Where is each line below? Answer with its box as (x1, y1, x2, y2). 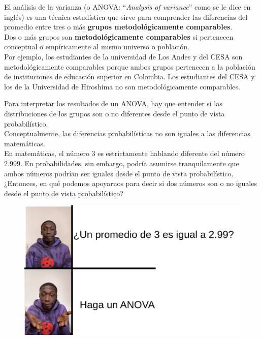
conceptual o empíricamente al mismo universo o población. (4, 41, 189, 52)
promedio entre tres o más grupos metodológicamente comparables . (4, 21, 233, 32)
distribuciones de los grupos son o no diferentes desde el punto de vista (4, 108, 225, 118)
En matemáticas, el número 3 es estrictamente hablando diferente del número (4, 148, 245, 159)
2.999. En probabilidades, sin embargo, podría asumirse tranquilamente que (4, 158, 239, 168)
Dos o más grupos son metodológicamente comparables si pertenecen (4, 31, 234, 42)
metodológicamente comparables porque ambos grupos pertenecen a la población (4, 61, 255, 72)
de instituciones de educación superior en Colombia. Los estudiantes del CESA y (4, 71, 255, 82)
